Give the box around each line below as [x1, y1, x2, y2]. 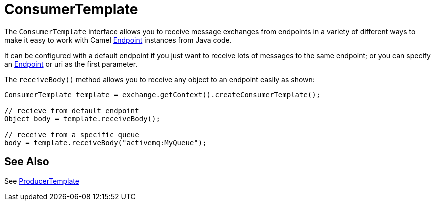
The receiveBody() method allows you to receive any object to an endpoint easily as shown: [4, 75, 315, 84]
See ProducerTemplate [4, 176, 79, 185]
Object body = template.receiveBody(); [4, 114, 160, 123]
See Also [4, 155, 49, 168]
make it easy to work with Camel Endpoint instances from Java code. [4, 35, 232, 44]
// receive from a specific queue [4, 130, 139, 139]
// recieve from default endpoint [4, 106, 139, 115]
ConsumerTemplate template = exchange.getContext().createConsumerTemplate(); [4, 90, 321, 99]
